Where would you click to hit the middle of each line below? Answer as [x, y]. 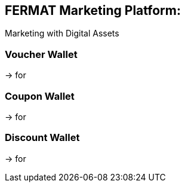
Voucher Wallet [41, 54]
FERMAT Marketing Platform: [93, 10]
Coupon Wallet [40, 96]
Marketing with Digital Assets [62, 33]
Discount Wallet [42, 138]
